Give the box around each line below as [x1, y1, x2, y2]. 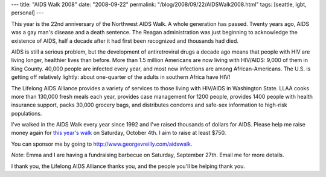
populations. [11, 110, 42, 117]
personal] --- [11, 9, 44, 16]
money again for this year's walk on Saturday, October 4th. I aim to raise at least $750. [11, 129, 226, 137]
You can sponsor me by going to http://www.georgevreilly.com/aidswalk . [11, 140, 193, 147]
